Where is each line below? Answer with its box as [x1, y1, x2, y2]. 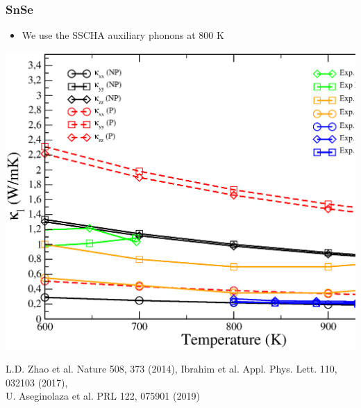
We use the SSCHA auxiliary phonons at [22, 28, 196, 42]
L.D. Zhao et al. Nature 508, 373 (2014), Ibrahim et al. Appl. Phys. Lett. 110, [6, 361, 337, 376]
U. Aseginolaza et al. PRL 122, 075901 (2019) [6, 389, 200, 403]
